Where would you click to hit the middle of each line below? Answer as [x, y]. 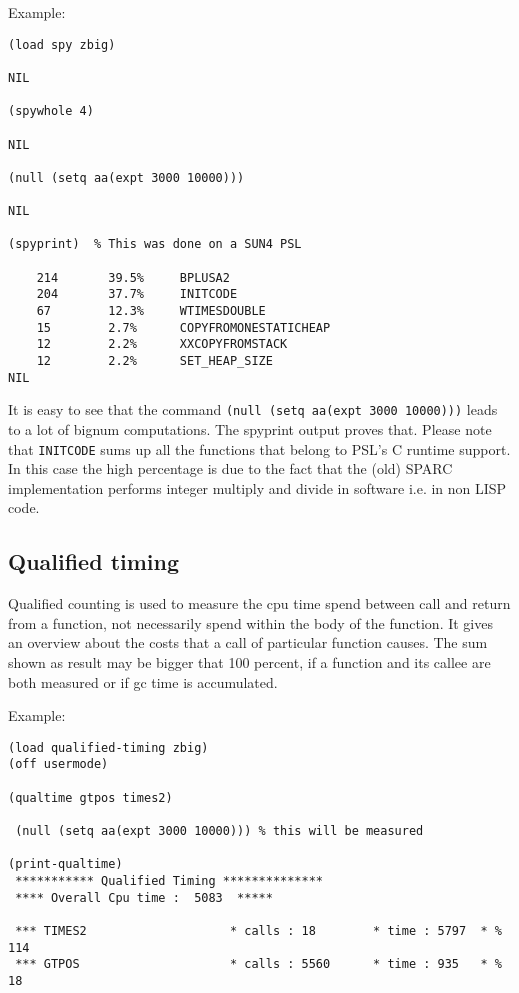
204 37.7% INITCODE [137, 294]
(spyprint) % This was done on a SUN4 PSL [155, 244]
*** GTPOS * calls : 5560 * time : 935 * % [258, 964]
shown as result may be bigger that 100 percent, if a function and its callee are [249, 662]
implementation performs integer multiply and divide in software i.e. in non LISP [257, 487]
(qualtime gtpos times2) [90, 797]
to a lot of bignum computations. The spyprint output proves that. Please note [250, 429]
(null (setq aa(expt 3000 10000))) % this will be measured [219, 831]
